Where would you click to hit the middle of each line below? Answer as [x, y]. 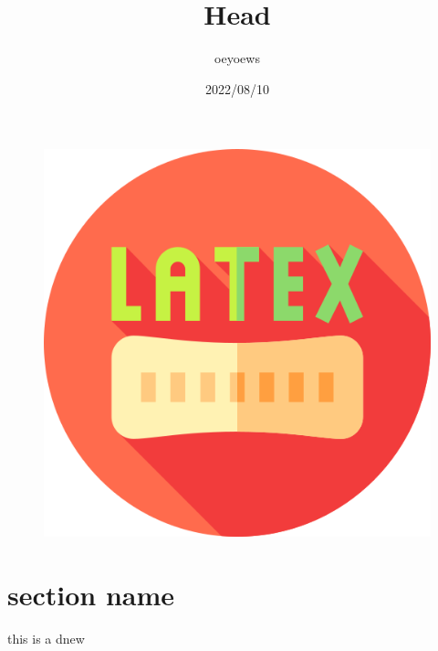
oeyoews [237, 58]
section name [91, 595]
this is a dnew [46, 639]
